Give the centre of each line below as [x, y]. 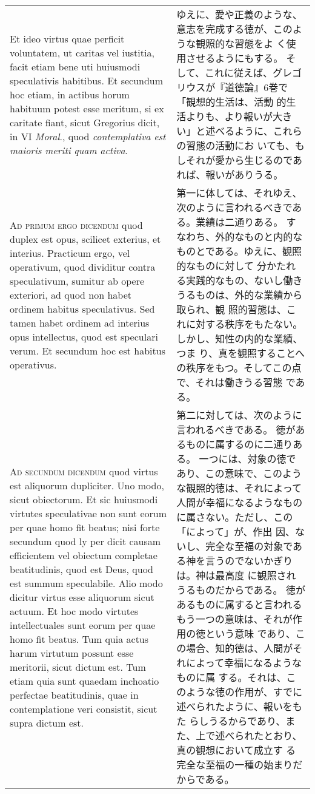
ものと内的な [274, 236]
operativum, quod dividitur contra [83, 266]
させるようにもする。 [235, 58]
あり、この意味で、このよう [239, 473]
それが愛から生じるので [240, 160]
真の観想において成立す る [236, 750]
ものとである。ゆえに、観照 [239, 251]
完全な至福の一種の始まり [235, 765]
